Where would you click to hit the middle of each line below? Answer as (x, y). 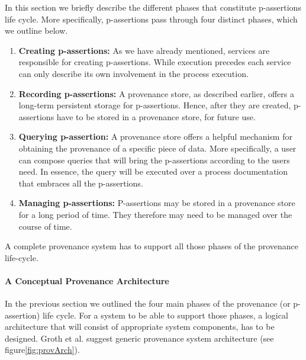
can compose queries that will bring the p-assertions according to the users (154, 160)
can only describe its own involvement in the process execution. (133, 73)
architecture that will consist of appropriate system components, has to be (140, 327)
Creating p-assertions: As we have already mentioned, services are (144, 50)
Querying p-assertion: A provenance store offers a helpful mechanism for (155, 136)
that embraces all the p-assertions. (81, 183)
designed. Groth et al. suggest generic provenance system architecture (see (139, 338)
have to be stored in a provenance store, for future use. (156, 116)
